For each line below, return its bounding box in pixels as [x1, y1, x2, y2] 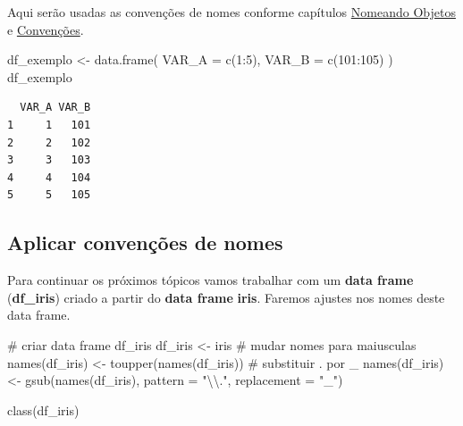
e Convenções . [7, 20, 84, 38]
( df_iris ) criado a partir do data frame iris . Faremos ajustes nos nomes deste [7, 288, 445, 306]
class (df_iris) [7, 400, 80, 419]
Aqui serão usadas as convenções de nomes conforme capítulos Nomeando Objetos [7, 3, 456, 21]
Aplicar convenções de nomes [7, 229, 283, 256]
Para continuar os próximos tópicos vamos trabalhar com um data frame [7, 271, 414, 289]
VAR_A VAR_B [20, 101, 91, 114]
